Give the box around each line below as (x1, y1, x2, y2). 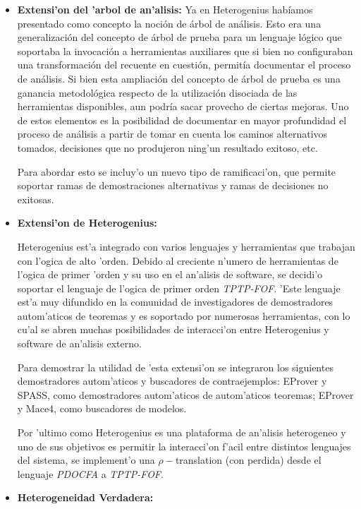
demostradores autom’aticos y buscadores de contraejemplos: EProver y (17, 373, 327, 388)
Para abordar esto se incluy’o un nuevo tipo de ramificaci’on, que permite (17, 164, 336, 179)
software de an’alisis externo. (17, 336, 142, 351)
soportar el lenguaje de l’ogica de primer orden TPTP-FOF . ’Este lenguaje (17, 280, 341, 295)
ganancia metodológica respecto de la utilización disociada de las (17, 85, 298, 100)
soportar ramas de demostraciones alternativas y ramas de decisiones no (17, 178, 329, 193)
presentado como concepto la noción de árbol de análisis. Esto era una (17, 16, 322, 30)
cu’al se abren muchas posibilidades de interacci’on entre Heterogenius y (17, 322, 329, 337)
